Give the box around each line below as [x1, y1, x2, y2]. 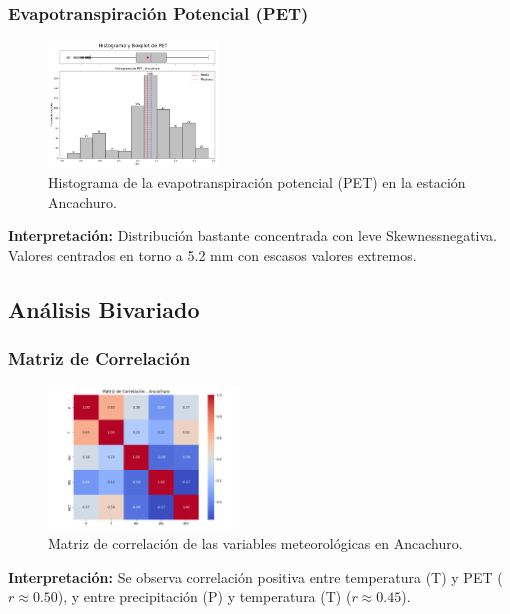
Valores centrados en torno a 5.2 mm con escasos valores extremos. [8, 244, 417, 265]
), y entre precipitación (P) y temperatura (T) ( [57, 586, 352, 607]
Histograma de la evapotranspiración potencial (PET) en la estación [48, 172, 466, 192]
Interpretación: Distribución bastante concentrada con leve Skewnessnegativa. [8, 225, 498, 246]
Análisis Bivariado [8, 293, 200, 324]
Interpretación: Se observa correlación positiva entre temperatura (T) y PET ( [8, 566, 503, 587]
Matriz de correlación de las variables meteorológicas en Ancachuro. [48, 533, 463, 554]
